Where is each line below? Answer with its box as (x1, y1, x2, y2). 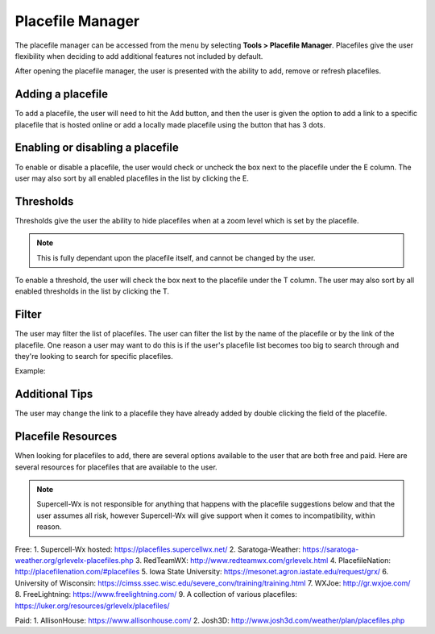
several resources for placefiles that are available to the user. (14, 462, 217, 472)
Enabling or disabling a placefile (14, 141, 179, 155)
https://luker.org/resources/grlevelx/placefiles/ (14, 601, 170, 611)
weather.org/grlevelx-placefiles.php (14, 556, 135, 565)
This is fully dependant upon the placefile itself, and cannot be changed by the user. (36, 252, 316, 262)
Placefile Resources (14, 430, 118, 444)
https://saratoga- (302, 544, 359, 554)
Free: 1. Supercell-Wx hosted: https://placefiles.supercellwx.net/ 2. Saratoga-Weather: (14, 544, 301, 554)
